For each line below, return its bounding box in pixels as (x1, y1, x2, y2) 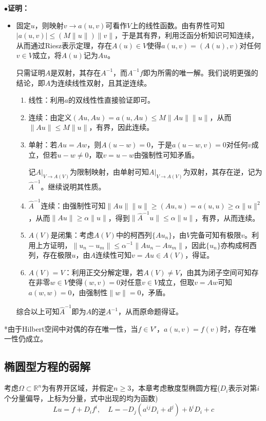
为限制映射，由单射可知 (70, 166, 149, 177)
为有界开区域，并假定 (42, 382, 114, 393)
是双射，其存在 (50, 67, 101, 78)
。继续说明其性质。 (41, 181, 106, 192)
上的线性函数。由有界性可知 (131, 20, 225, 30)
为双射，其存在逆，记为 (183, 166, 262, 177)
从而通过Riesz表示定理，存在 (16, 40, 112, 50)
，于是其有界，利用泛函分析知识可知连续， (115, 30, 259, 41)
